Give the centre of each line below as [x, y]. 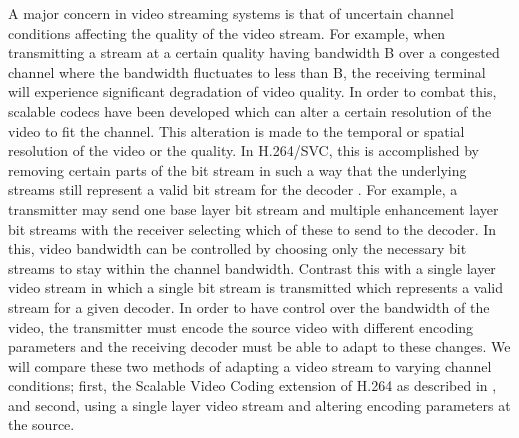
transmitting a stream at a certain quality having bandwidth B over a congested [254, 52]
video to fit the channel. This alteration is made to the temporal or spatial [236, 130]
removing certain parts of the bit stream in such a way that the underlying [237, 169]
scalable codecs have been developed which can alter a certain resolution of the [250, 110]
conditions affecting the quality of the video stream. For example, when [227, 32]
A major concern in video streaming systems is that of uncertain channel [231, 13]
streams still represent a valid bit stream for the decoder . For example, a [233, 189]
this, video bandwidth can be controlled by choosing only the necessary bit [237, 248]
